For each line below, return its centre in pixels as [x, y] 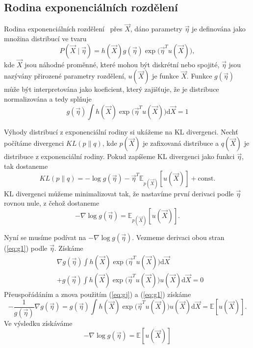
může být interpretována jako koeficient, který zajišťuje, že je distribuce [112, 89]
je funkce [165, 76]
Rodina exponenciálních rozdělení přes [63, 29]
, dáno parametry [156, 29]
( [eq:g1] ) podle [26, 248]
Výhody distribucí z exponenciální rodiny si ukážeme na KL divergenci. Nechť [121, 131]
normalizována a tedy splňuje [48, 99]
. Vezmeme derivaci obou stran [178, 237]
